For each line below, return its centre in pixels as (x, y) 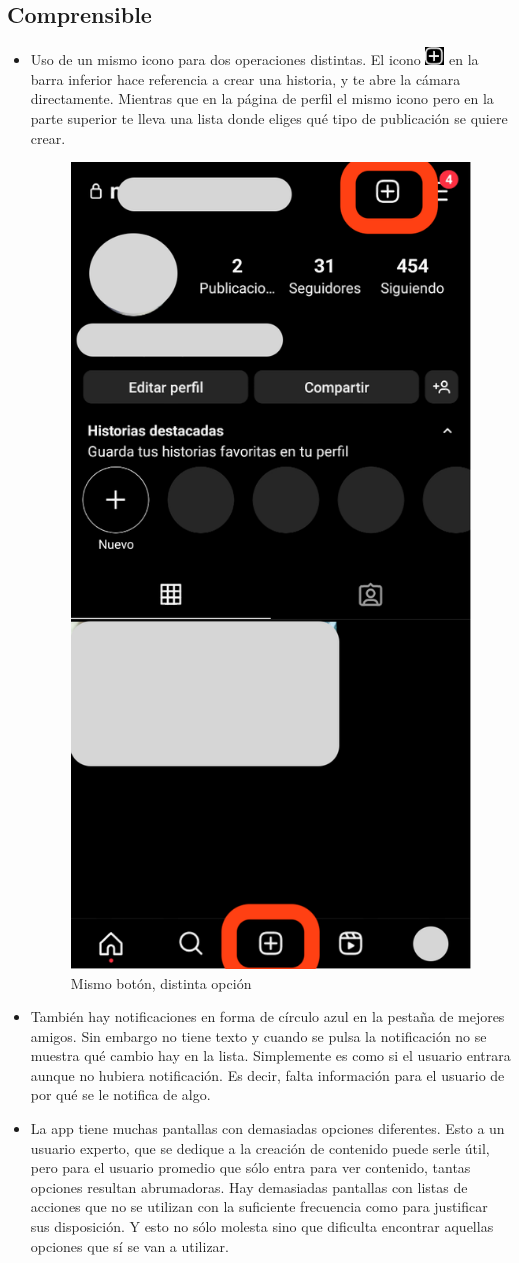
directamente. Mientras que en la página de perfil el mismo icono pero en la (262, 98)
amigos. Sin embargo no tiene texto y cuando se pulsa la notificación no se (258, 1035)
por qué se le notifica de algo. (120, 1094)
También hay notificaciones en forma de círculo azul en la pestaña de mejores (267, 1016)
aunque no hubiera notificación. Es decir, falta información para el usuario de (267, 1074)
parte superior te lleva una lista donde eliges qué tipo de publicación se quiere (269, 118)
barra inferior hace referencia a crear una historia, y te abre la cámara (245, 78)
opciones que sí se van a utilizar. (129, 1245)
